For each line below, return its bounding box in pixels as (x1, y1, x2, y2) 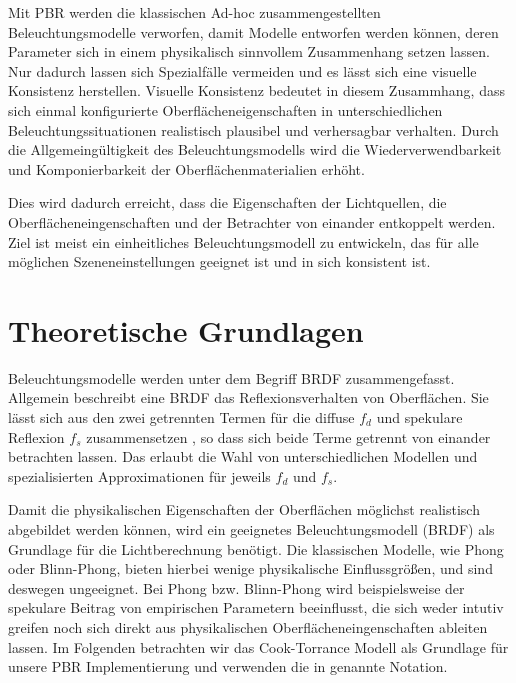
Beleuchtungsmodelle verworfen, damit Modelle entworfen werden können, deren (8, 21, 499, 42)
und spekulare (376, 407, 463, 428)
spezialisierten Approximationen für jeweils (8, 465, 271, 486)
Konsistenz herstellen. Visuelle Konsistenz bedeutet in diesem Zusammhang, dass (8, 80, 505, 101)
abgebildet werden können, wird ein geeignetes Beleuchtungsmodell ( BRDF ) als (8, 519, 495, 539)
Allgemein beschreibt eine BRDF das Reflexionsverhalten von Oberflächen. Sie (8, 387, 489, 408)
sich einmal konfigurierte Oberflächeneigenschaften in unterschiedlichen (8, 99, 443, 120)
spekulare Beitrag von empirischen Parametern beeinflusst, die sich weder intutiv (8, 597, 504, 618)
